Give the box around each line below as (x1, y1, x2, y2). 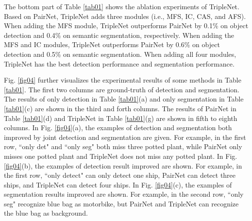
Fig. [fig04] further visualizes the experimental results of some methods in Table (4, 75, 241, 85)
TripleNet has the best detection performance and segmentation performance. (4, 58, 235, 68)
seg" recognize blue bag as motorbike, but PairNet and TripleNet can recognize (4, 198, 239, 208)
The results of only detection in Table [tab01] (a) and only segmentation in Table (4, 94, 244, 104)
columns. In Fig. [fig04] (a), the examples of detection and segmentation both (4, 122, 232, 133)
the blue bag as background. (4, 208, 88, 218)
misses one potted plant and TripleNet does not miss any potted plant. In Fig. (4, 151, 237, 161)
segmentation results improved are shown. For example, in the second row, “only (4, 189, 244, 199)
